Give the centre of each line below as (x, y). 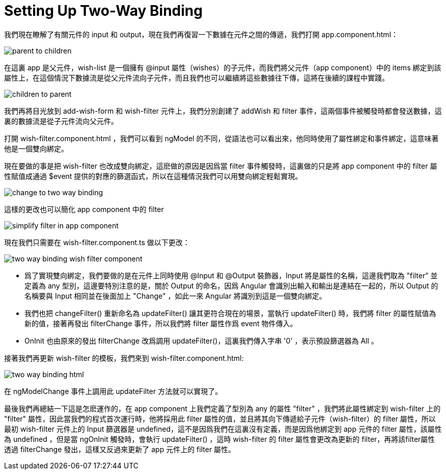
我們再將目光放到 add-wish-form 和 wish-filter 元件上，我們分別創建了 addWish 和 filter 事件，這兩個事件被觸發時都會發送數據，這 (223, 111)
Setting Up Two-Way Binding (103, 11)
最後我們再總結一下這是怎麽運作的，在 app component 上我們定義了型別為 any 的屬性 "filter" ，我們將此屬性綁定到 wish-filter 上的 (222, 408)
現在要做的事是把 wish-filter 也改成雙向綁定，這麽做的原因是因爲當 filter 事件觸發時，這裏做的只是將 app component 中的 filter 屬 (221, 166)
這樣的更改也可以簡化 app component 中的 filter (84, 209)
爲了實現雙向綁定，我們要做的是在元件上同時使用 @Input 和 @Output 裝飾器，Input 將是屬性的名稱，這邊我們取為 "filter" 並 (231, 275)
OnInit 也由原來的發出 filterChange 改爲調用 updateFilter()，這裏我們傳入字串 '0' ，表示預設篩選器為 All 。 (201, 340)
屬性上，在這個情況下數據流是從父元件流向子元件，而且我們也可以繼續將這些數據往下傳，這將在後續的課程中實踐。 (197, 77)
